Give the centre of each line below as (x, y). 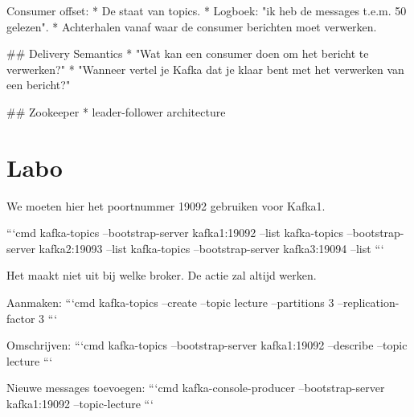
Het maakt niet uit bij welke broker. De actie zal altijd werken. (162, 275)
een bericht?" (39, 85)
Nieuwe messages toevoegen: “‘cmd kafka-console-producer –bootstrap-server (196, 388)
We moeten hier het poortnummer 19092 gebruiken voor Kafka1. (166, 205)
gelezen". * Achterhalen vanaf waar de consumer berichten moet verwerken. (192, 26)
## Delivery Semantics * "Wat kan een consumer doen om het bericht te (188, 53)
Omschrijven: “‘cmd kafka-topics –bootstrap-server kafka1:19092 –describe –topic (207, 345)
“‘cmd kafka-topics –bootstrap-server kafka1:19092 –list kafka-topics (175, 233)
